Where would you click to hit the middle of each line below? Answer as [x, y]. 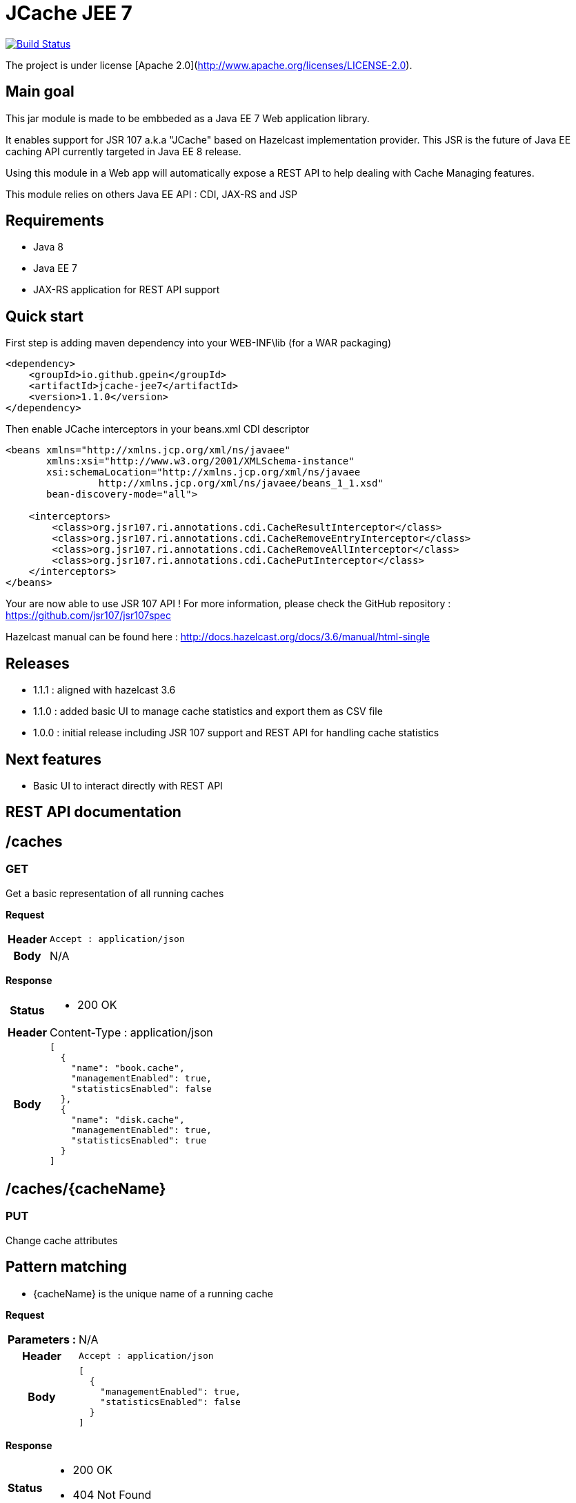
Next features [54, 759]
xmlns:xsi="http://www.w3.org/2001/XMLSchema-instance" [200, 461]
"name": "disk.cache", [128, 1119]
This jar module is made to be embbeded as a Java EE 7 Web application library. [188, 118]
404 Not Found [112, 1494]
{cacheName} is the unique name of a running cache [153, 1293]
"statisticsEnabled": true [139, 1140]
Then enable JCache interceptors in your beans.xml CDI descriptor [158, 429]
